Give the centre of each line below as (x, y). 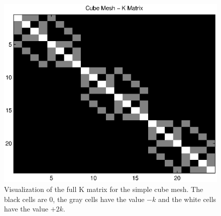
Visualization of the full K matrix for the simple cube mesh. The (104, 189)
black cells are (26, 199)
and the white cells (187, 199)
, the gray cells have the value (99, 199)
